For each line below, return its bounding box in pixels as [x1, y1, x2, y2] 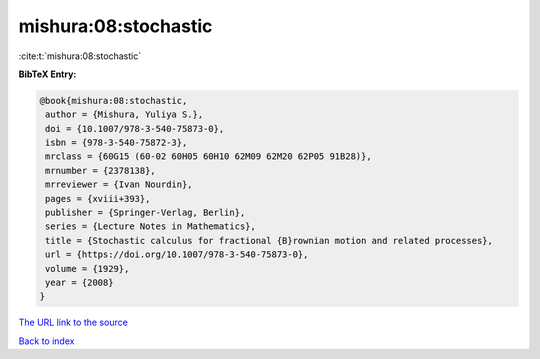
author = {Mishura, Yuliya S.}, [45, 109, 204, 120]
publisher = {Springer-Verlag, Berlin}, [45, 207, 246, 219]
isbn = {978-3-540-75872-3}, [45, 137, 188, 149]
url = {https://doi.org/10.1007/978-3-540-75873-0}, [45, 249, 309, 260]
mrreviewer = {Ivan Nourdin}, [45, 179, 194, 190]
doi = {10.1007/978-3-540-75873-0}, [45, 123, 225, 134]
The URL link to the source [18, 316, 129, 329]
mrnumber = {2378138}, [45, 165, 157, 176]
